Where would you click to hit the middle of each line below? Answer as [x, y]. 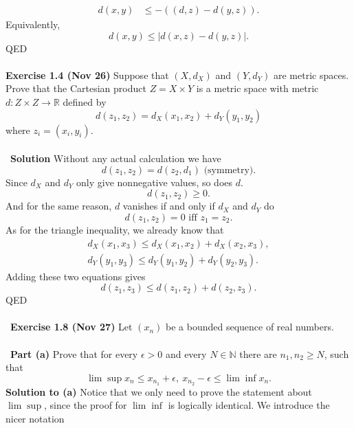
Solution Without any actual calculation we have [116, 158]
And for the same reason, [59, 206]
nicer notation [35, 418]
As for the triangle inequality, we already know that [115, 229]
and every [186, 353]
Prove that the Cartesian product [76, 88]
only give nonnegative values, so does [155, 182]
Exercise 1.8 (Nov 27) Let [71, 327]
